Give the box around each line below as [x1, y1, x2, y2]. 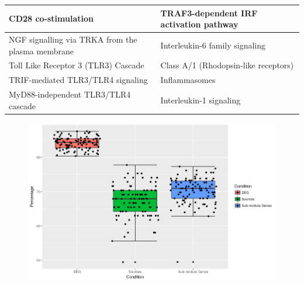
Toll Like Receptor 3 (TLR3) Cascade [9, 59, 144, 71]
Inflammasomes [160, 74, 216, 86]
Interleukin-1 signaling [160, 93, 241, 106]
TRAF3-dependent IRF [160, 6, 258, 19]
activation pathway [160, 18, 239, 30]
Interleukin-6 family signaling [160, 39, 266, 51]
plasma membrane [9, 44, 74, 57]
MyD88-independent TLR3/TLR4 [9, 88, 131, 100]
